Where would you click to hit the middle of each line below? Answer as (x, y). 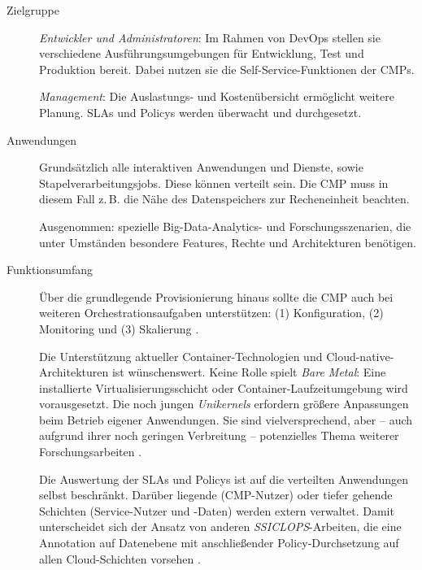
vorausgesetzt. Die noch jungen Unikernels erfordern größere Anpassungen (224, 404)
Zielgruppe (33, 10)
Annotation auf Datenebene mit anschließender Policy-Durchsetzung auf (219, 543)
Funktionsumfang (50, 270)
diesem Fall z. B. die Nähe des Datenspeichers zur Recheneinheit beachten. (224, 199)
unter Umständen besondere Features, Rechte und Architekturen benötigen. (228, 242)
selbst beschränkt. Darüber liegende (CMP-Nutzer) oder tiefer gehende (216, 495)
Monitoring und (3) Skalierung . (119, 328)
